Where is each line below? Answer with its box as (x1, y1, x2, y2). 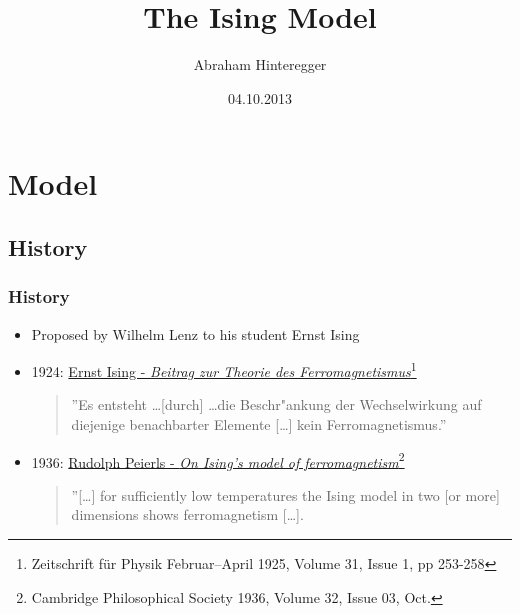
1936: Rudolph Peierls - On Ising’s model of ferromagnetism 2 (31, 448, 405, 472)
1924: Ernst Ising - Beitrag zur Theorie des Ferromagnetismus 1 (31, 358, 417, 381)
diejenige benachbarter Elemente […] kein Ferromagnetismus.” (71, 413, 447, 434)
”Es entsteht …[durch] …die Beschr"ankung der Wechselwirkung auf (71, 394, 482, 415)
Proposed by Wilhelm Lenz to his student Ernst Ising (31, 323, 360, 344)
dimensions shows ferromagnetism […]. (71, 504, 304, 525)
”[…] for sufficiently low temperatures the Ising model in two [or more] (71, 484, 500, 505)
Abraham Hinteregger (193, 54, 327, 75)
